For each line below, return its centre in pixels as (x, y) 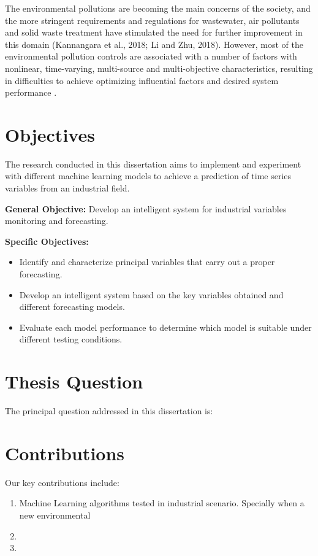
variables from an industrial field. (67, 188)
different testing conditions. (71, 339)
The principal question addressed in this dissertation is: (109, 411)
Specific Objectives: (47, 241)
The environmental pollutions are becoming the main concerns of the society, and (158, 8)
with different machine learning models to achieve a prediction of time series (148, 176)
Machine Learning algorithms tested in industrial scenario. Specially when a (162, 503)
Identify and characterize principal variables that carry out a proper (147, 262)
